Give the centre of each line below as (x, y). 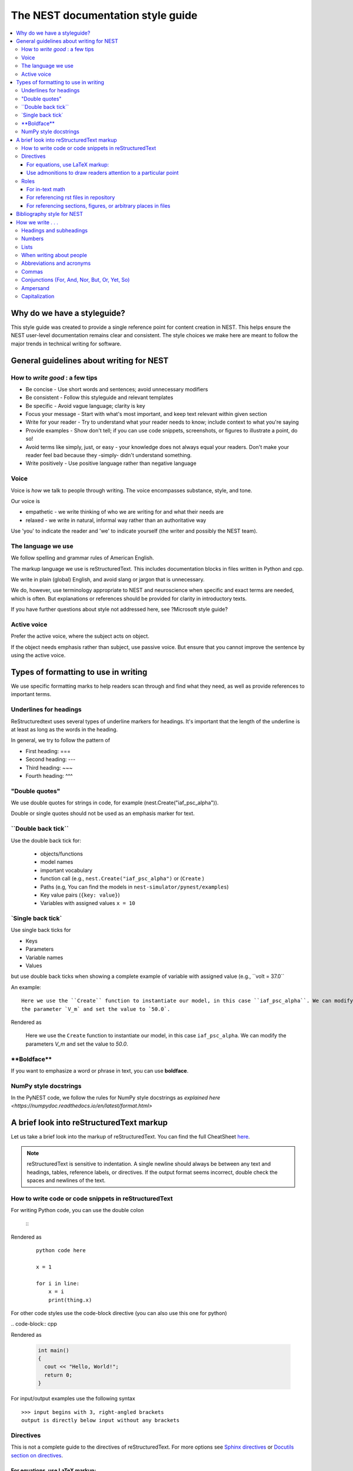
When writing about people (54, 255)
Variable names (44, 957)
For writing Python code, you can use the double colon (77, 1210)
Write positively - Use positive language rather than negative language (111, 463)
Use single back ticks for (41, 930)
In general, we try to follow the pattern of (61, 740)
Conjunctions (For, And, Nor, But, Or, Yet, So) (76, 280)
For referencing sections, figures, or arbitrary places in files (99, 205)
